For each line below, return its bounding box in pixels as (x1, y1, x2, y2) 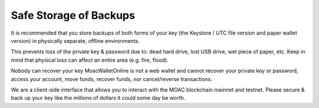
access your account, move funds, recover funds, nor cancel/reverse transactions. (11, 75, 213, 82)
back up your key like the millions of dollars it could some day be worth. (11, 95, 185, 102)
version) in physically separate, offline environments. (11, 37, 140, 44)
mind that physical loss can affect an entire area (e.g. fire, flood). (11, 56, 169, 63)
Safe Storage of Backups (11, 9, 135, 22)
